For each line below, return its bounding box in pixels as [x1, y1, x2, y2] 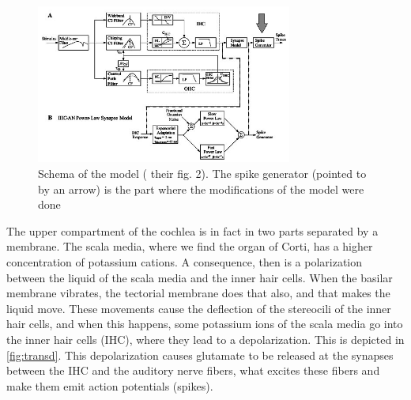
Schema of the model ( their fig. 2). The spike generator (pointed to [38, 165, 367, 182]
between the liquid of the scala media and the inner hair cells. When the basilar [6, 269, 393, 285]
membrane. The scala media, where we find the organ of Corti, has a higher [6, 238, 373, 255]
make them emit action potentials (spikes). [6, 377, 213, 394]
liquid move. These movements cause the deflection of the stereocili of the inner [6, 300, 391, 316]
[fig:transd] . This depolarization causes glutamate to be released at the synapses [6, 346, 394, 363]
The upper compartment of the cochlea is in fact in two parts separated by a [6, 222, 379, 239]
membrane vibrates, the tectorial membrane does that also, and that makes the [6, 285, 390, 301]
